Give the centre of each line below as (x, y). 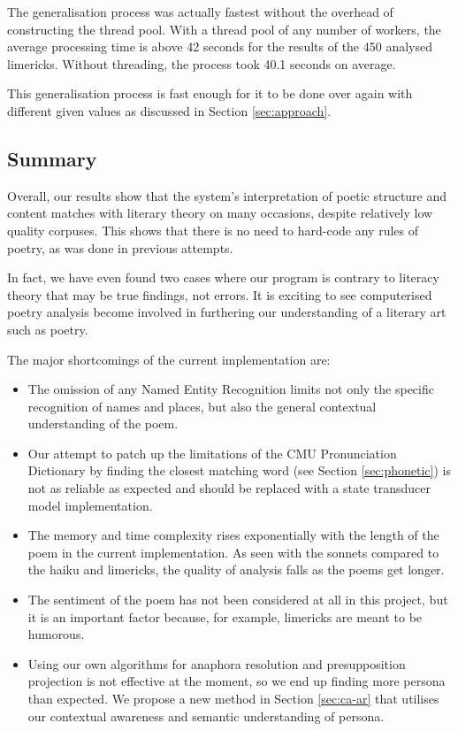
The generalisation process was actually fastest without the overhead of (200, 12)
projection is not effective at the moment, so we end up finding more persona (237, 681)
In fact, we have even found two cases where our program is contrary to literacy (223, 277)
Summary (52, 158)
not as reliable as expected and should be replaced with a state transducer (229, 488)
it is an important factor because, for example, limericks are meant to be (225, 616)
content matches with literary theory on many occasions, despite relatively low (220, 213)
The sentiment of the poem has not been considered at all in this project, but (238, 600)
